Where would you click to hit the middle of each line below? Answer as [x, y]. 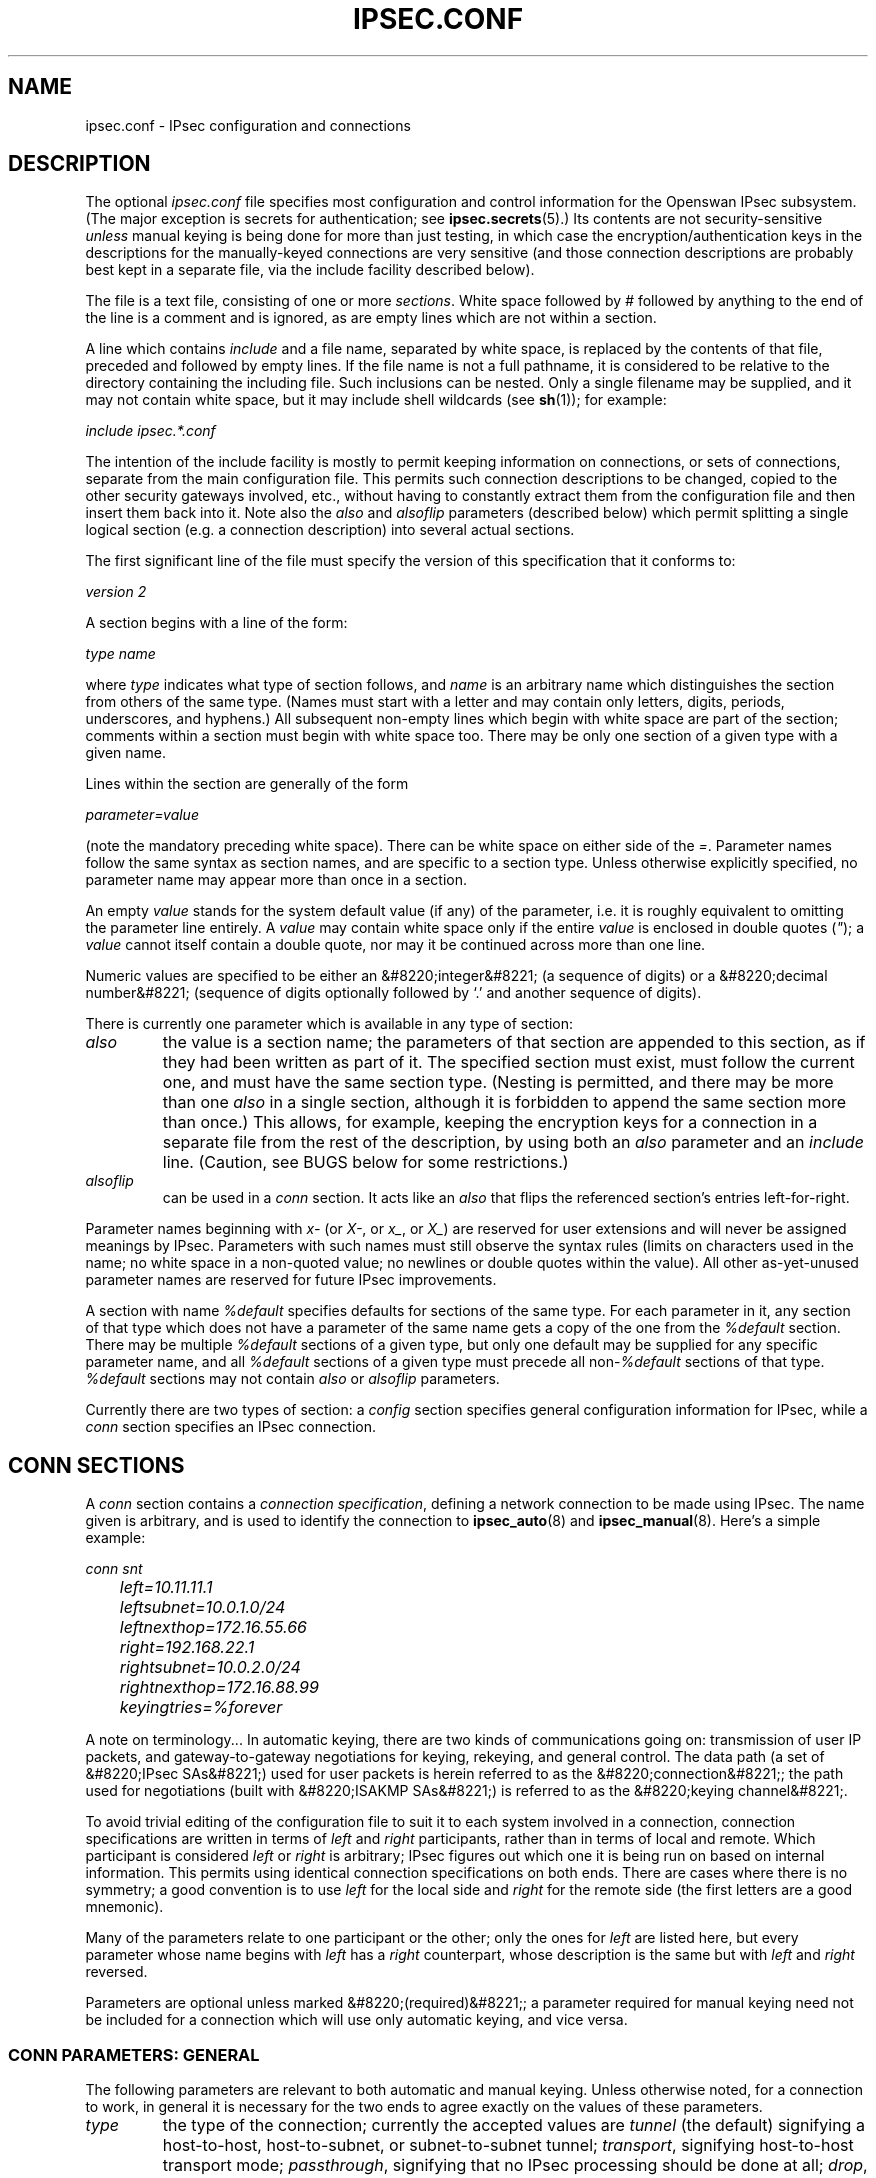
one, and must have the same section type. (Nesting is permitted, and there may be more [498, 1082]
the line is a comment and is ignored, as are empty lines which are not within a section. [371, 318]
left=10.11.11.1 [166, 1587]
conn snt [114, 1569]
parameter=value [142, 815]
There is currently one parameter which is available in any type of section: [329, 1024]
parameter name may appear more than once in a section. [276, 880]
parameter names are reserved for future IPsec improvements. [291, 1280]
